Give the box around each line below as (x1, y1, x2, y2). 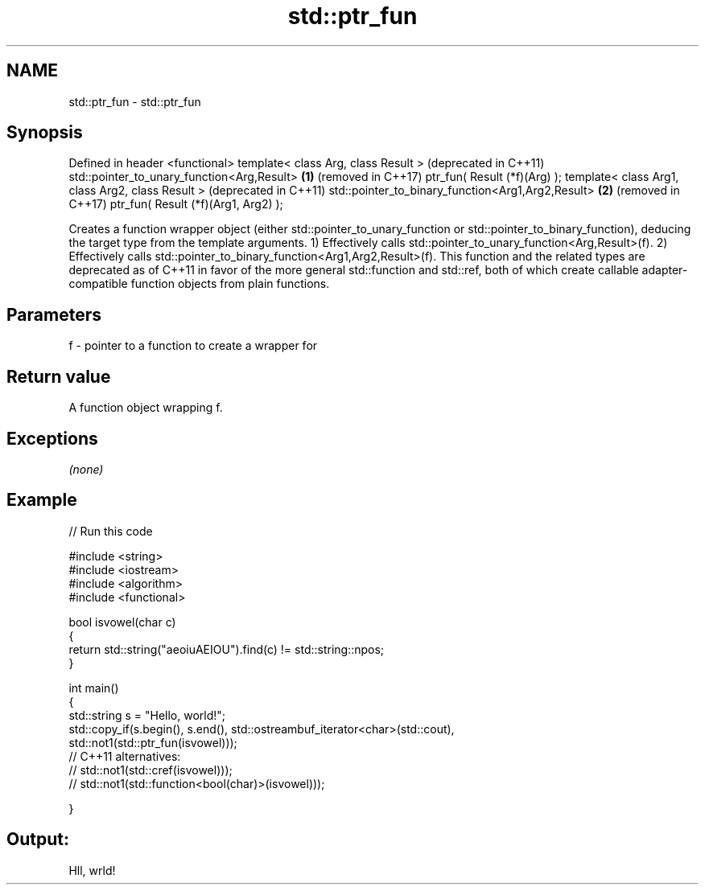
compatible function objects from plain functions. (68, 277, 330, 291)
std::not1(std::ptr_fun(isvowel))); (68, 735, 237, 749)
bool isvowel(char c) (68, 614, 176, 629)
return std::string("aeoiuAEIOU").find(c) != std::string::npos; (68, 642, 385, 656)
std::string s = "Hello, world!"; (68, 708, 226, 722)
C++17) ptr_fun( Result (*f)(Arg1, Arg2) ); (68, 197, 283, 211)
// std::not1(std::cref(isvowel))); (68, 762, 233, 777)
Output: (6, 829, 69, 850)
